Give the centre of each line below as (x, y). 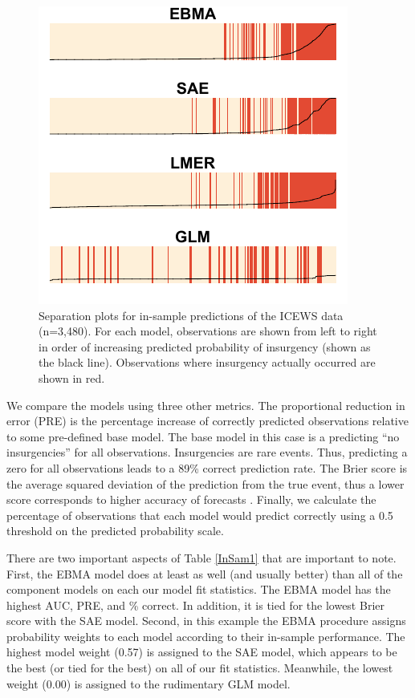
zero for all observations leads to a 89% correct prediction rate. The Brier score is (207, 467)
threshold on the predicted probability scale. (115, 531)
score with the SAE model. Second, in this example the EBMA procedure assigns (206, 621)
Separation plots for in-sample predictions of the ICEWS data (191, 315)
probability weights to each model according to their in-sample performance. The (206, 636)
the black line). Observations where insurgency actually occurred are (207, 362)
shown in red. (72, 377)
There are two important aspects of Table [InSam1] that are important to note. (201, 557)
